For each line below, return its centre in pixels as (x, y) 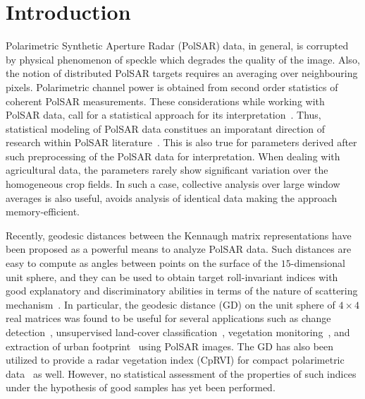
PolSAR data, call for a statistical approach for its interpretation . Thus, (163, 115)
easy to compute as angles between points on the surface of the (142, 263)
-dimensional (318, 263)
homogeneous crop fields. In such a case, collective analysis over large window (173, 184)
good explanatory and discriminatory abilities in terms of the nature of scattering (182, 291)
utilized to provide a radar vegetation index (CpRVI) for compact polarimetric (175, 360)
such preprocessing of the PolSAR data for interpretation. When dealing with (173, 156)
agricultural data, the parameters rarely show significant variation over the (167, 170)
